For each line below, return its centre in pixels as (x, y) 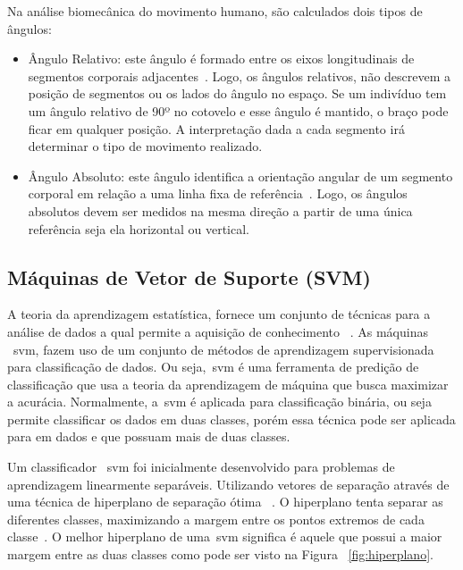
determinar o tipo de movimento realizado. (145, 146)
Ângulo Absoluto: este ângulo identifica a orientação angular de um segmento (240, 176)
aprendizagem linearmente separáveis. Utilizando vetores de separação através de (228, 484)
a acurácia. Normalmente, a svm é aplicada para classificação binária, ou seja (219, 402)
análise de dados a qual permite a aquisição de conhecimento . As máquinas (218, 331)
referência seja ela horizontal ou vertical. (139, 228)
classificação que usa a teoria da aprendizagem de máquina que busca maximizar (228, 384)
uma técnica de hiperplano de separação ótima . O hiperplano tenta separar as (225, 502)
